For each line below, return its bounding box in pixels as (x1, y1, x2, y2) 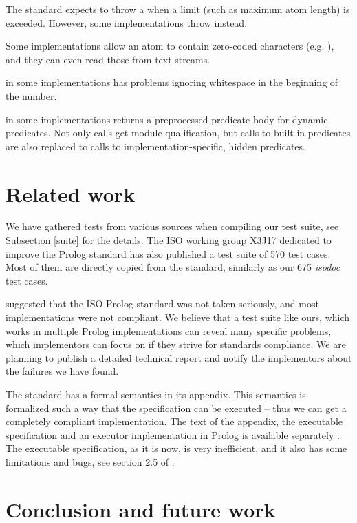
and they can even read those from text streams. (6, 52, 210, 66)
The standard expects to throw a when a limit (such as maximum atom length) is (6, 2, 350, 16)
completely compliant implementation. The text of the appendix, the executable (6, 414, 343, 429)
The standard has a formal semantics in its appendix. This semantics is (6, 387, 306, 401)
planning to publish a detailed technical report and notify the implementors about (6, 350, 352, 365)
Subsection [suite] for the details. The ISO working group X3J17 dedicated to (6, 233, 332, 247)
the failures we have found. (6, 364, 119, 378)
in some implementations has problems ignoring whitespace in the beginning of (6, 75, 338, 90)
